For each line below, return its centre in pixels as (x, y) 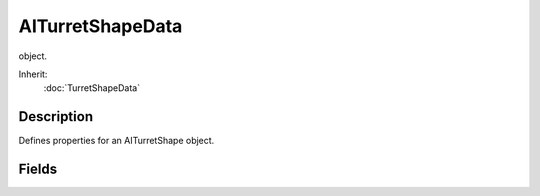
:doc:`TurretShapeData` (91, 88)
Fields (38, 169)
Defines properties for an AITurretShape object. (116, 141)
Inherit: (33, 74)
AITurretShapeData (100, 26)
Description (56, 116)
